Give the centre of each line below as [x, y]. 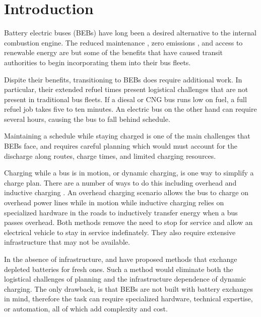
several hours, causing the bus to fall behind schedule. [87, 119]
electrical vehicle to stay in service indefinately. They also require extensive [120, 232]
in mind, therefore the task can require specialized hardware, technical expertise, [128, 299]
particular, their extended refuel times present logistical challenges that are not [126, 89]
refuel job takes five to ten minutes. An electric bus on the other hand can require [130, 109]
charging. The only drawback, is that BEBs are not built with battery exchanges [129, 288]
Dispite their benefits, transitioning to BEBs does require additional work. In [123, 79]
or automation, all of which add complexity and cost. [86, 308]
